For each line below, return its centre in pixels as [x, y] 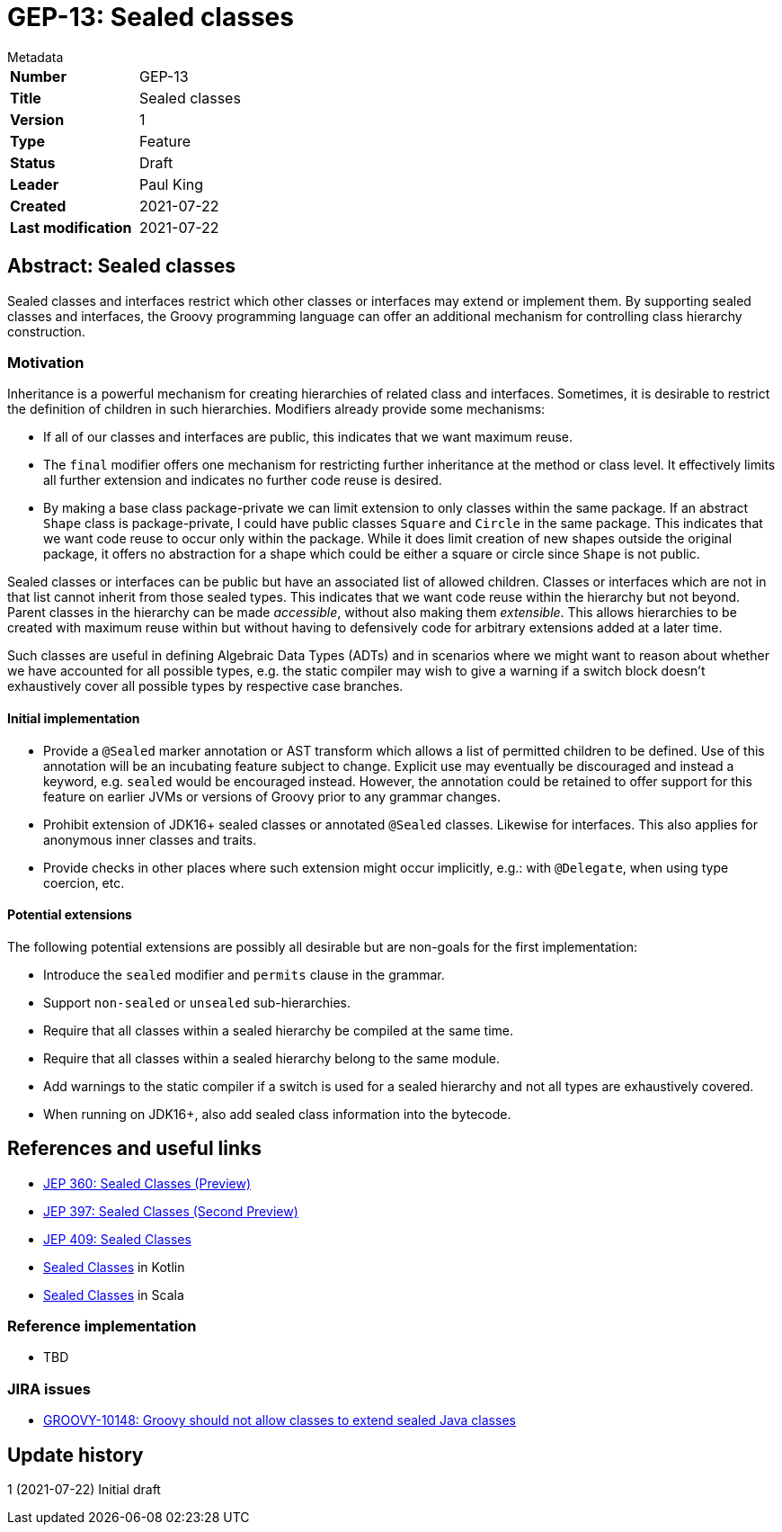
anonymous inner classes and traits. [150, 839]
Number [38, 76]
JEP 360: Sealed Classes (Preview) [147, 1183]
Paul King [171, 184]
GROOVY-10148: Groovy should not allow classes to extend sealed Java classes [280, 1420]
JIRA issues [49, 1389]
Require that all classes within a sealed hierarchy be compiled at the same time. [279, 1030]
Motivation [46, 362]
